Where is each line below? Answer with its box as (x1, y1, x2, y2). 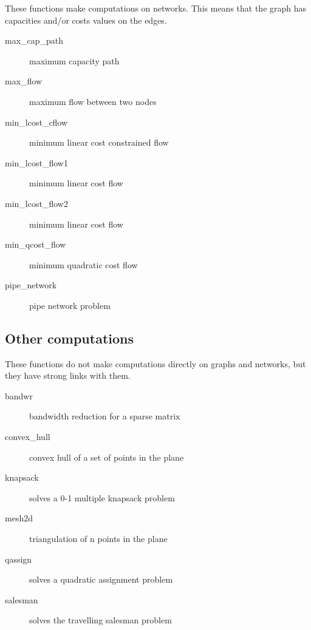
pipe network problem (29, 299, 111, 311)
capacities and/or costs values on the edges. (5, 13, 167, 26)
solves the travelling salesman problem (29, 614, 172, 626)
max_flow (5, 75, 43, 87)
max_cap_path (5, 34, 64, 47)
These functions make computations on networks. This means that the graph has (5, 2, 307, 14)
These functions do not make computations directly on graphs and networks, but (5, 357, 306, 370)
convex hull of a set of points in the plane (29, 450, 184, 463)
